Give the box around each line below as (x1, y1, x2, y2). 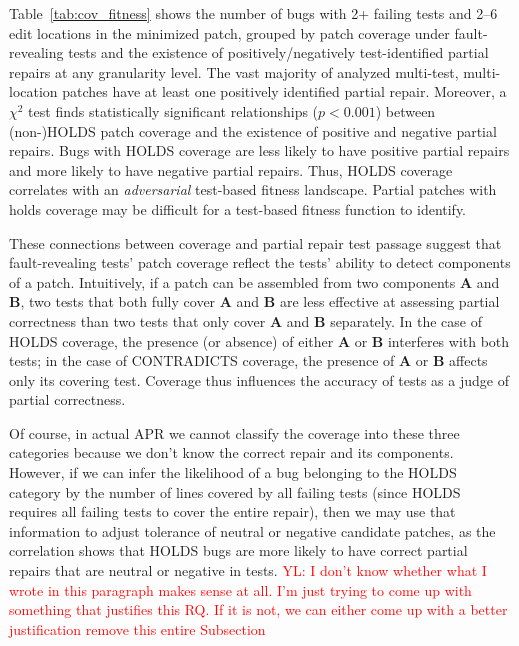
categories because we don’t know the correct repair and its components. (9, 442, 454, 463)
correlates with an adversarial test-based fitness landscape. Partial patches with (9, 179, 497, 200)
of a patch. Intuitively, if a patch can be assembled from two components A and (9, 271, 500, 292)
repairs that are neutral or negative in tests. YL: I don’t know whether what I (9, 560, 487, 581)
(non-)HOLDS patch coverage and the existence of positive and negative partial (9, 120, 497, 141)
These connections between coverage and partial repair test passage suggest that (9, 232, 502, 253)
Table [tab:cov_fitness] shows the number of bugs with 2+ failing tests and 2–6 (9, 3, 498, 23)
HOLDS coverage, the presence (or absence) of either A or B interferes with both (9, 330, 510, 351)
